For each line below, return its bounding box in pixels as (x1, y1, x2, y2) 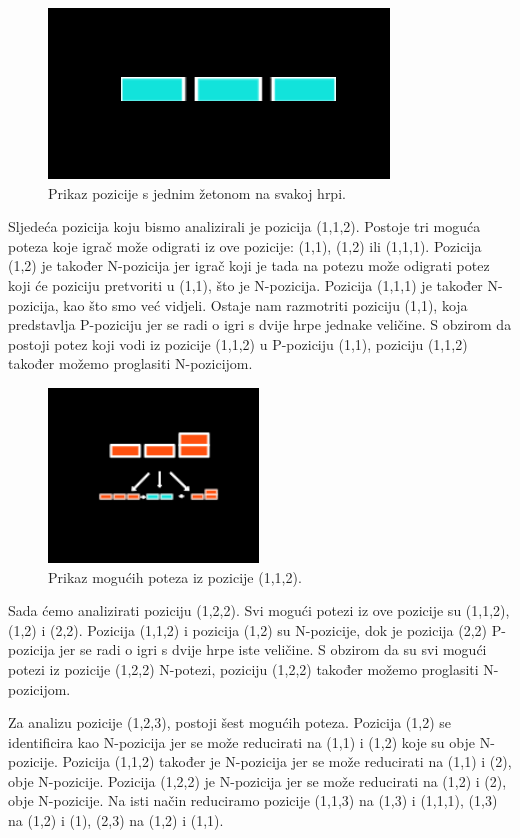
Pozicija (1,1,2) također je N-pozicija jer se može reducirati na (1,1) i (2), (62, 751, 512, 772)
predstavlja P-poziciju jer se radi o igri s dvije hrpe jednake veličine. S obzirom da (8, 314, 512, 335)
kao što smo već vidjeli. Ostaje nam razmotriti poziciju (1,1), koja (63, 294, 468, 315)
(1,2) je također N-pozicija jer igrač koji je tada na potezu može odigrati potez (8, 255, 490, 276)
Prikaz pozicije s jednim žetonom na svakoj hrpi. (48, 182, 346, 203)
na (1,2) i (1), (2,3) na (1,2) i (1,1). (8, 810, 224, 831)
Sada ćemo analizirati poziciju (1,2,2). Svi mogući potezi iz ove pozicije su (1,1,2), (8, 600, 510, 621)
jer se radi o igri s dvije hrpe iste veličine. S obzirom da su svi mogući (59, 639, 487, 660)
